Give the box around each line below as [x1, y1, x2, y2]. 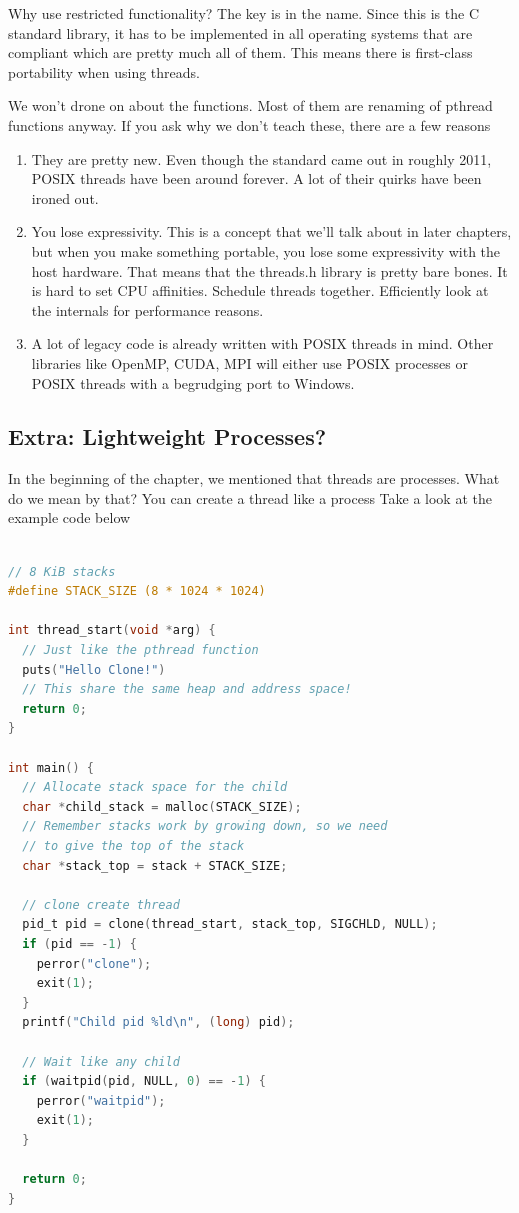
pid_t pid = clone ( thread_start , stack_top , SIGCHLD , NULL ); [22, 917, 438, 932]
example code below [8, 507, 131, 528]
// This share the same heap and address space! [22, 682, 352, 697]
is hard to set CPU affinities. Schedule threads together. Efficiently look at [31, 280, 489, 301]
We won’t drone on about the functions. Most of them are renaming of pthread [8, 95, 493, 116]
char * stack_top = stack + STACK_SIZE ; [22, 858, 288, 873]
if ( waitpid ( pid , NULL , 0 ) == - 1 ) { [22, 1074, 266, 1089]
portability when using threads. [8, 61, 200, 82]
